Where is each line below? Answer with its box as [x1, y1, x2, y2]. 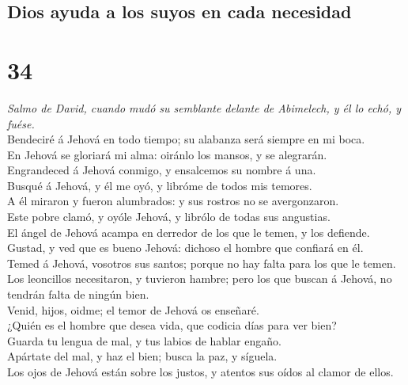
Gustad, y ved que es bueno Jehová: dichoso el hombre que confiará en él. [7, 239, 364, 256]
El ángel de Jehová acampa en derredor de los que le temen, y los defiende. [7, 223, 370, 240]
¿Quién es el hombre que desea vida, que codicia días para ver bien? [7, 317, 337, 334]
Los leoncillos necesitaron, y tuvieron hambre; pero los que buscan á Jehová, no [7, 270, 392, 287]
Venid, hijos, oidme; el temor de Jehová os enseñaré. [7, 301, 259, 318]
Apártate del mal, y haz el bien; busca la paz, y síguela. [7, 348, 278, 364]
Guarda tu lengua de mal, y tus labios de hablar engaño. [7, 332, 281, 349]
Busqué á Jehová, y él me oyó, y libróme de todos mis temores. [7, 177, 312, 193]
